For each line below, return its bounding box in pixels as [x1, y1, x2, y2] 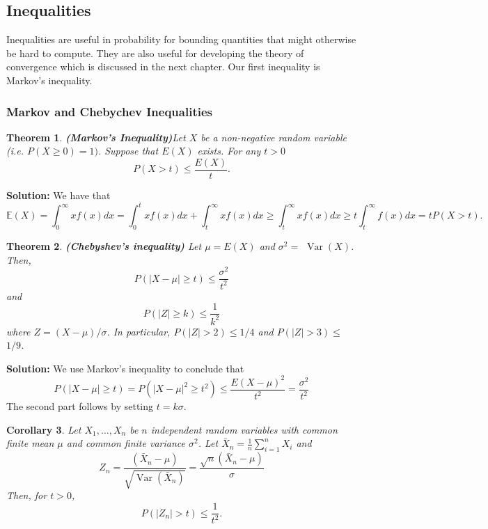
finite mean [6, 436, 54, 450]
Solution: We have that [6, 188, 111, 203]
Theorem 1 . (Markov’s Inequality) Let [6, 129, 186, 144]
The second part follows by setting [6, 399, 154, 413]
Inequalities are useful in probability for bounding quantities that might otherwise [6, 32, 356, 47]
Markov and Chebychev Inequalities [6, 102, 212, 120]
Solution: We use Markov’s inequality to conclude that [6, 361, 244, 375]
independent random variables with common [150, 422, 338, 436]
